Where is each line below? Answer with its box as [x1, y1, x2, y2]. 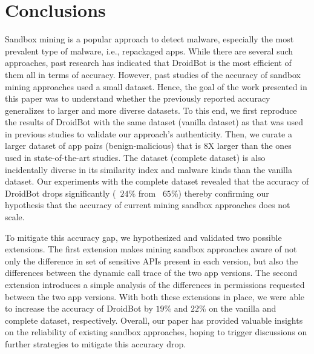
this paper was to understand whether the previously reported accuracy [5, 92, 270, 105]
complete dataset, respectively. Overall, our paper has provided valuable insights [5, 313, 303, 326]
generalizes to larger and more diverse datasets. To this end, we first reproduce [5, 103, 297, 116]
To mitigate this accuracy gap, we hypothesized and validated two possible [5, 231, 282, 243]
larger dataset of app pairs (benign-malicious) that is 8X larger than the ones [5, 139, 292, 152]
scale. [5, 211, 25, 223]
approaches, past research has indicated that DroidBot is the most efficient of [5, 56, 292, 69]
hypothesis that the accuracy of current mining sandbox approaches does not [5, 198, 290, 211]
